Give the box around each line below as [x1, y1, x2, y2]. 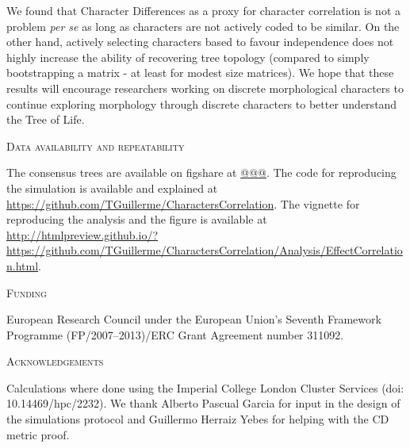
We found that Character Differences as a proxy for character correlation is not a [6, 2, 400, 18]
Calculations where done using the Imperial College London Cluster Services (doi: [6, 379, 404, 396]
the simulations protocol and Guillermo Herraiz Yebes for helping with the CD [6, 411, 389, 427]
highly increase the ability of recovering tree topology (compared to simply [6, 48, 370, 65]
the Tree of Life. [6, 111, 85, 128]
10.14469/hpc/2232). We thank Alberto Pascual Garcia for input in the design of [6, 395, 400, 412]
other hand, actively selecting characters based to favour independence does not [6, 33, 394, 50]
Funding [6, 284, 47, 301]
